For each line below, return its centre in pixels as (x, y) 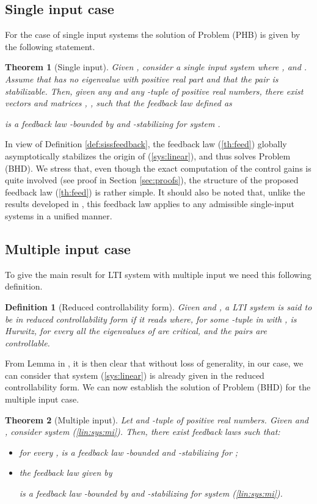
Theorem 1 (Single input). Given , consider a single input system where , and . (156, 67)
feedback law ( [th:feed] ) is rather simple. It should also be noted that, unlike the (155, 192)
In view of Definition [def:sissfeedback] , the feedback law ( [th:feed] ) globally (146, 144)
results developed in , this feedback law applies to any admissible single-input (150, 204)
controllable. (27, 342)
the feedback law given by (66, 473)
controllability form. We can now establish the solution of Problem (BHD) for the (158, 387)
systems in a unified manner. (59, 215)
